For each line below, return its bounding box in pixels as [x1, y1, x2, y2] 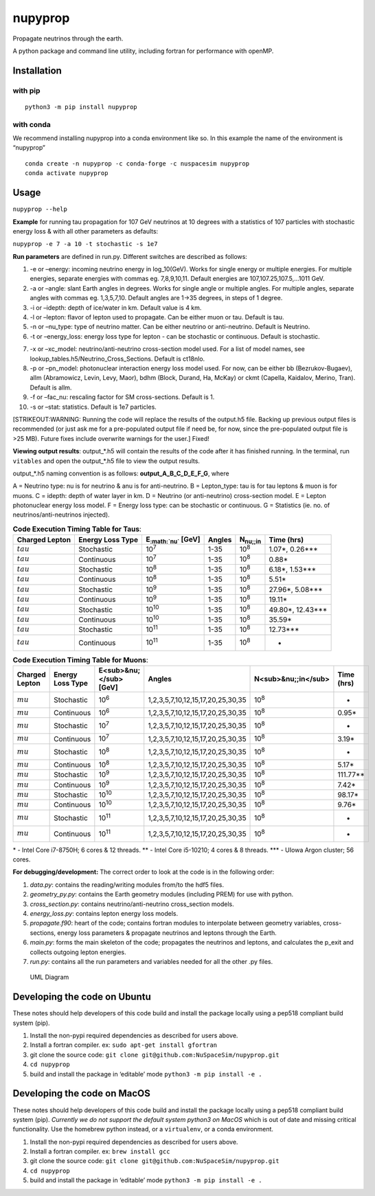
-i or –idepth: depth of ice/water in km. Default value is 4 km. [30, 303, 202, 312]
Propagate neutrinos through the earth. [12, 34, 124, 43]
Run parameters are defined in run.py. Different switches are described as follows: [12, 252, 247, 260]
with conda [12, 120, 52, 129]
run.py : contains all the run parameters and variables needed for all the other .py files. [30, 957, 273, 965]
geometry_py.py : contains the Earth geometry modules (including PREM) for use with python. [30, 890, 294, 899]
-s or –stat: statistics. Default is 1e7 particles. [30, 403, 157, 411]
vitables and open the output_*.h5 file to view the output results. [12, 457, 201, 465]
